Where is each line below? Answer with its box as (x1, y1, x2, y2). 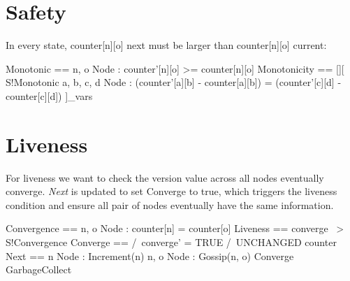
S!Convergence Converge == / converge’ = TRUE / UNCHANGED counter (6, 235, 337, 249)
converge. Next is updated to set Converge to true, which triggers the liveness (6, 184, 337, 199)
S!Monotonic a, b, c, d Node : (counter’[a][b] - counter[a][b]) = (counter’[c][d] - (6, 75, 342, 89)
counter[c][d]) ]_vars (6, 88, 93, 103)
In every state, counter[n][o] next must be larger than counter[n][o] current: (6, 38, 327, 52)
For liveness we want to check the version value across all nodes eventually (6, 170, 324, 185)
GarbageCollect (6, 262, 72, 277)
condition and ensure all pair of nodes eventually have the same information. (6, 197, 334, 212)
